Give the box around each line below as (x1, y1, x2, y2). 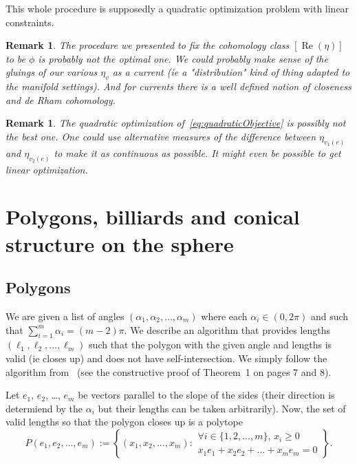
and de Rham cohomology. (6, 92, 116, 107)
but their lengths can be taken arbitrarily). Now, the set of (98, 401, 346, 415)
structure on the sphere (6, 229, 234, 257)
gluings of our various (6, 65, 98, 79)
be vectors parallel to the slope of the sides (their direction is (78, 388, 335, 402)
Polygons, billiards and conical (6, 202, 300, 231)
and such (310, 309, 349, 324)
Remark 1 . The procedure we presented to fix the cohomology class (6, 38, 290, 52)
